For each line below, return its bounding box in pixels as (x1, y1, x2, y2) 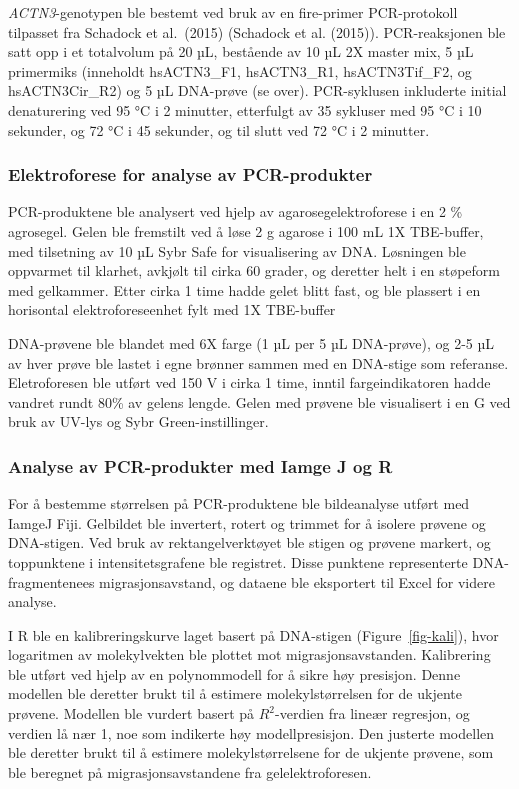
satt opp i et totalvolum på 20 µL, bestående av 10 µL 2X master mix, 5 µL (8, 41, 474, 62)
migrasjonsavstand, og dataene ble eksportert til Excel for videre (99, 571, 495, 592)
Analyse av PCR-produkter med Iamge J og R (8, 453, 393, 478)
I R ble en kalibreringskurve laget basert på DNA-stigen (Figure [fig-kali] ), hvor (8, 624, 499, 645)
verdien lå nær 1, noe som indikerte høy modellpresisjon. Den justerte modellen (8, 722, 495, 743)
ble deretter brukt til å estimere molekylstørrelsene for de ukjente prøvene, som (8, 742, 494, 763)
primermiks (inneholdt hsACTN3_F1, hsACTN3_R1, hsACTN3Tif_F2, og (8, 60, 472, 81)
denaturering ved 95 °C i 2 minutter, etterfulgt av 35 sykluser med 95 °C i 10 (8, 99, 482, 120)
